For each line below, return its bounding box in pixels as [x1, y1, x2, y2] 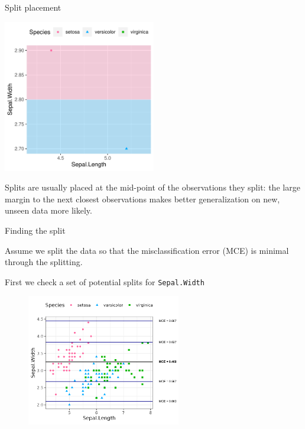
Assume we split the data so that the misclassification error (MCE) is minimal [5, 244, 289, 256]
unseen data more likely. [5, 204, 92, 217]
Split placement [5, 1, 61, 13]
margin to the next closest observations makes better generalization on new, [5, 192, 280, 205]
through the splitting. [5, 256, 83, 268]
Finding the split [5, 224, 66, 236]
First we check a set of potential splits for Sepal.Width [5, 275, 205, 288]
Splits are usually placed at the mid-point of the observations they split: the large [5, 181, 300, 193]
